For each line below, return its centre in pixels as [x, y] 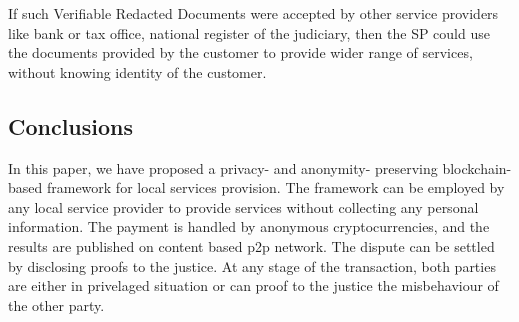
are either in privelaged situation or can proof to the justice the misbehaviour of [253, 285]
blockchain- [477, 167]
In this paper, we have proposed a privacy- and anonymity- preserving [223, 167]
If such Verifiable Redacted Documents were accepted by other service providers [253, 13]
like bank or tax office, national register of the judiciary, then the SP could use [249, 32]
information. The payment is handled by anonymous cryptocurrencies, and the [249, 226]
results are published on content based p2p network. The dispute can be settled [251, 245]
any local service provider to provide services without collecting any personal [243, 206]
